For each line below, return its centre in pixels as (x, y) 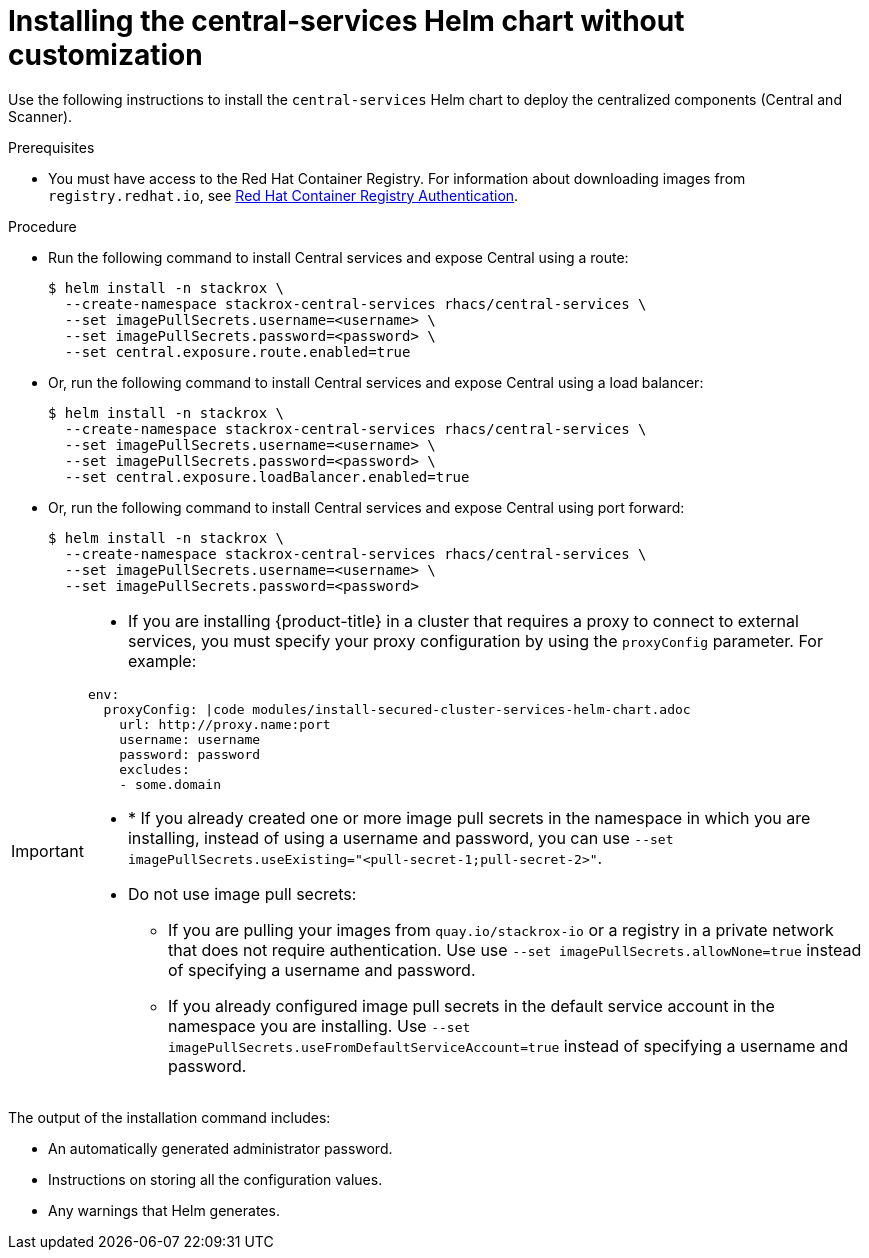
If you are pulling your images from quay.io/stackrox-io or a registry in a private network (500, 929)
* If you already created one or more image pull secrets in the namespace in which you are (469, 817)
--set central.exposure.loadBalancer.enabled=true (267, 476)
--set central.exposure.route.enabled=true (237, 351)
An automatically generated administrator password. (220, 1148)
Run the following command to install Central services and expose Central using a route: (338, 257)
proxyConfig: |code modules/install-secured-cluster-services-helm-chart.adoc (397, 709)
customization (105, 55)
